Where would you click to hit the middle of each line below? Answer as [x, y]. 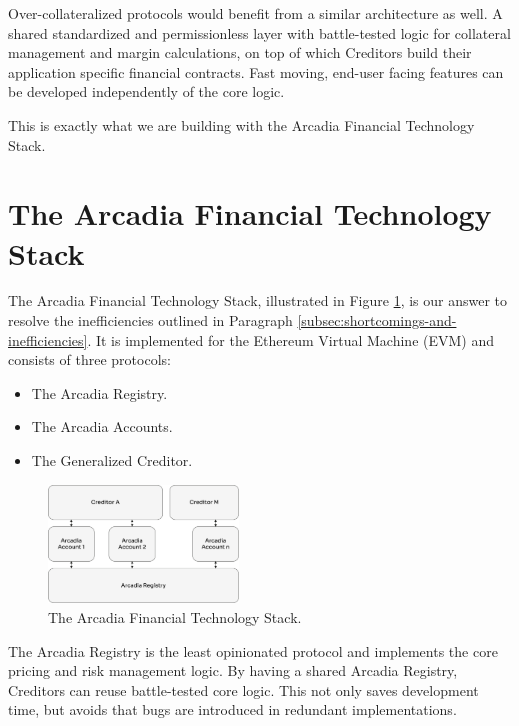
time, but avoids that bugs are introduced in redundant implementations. [232, 709]
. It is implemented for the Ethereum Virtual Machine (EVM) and [291, 339]
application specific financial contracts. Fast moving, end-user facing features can [256, 71]
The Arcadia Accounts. [102, 426]
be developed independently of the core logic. [146, 91]
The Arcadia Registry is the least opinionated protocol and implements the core [253, 650]
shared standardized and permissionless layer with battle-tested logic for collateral [259, 32]
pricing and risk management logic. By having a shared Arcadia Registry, [233, 670]
